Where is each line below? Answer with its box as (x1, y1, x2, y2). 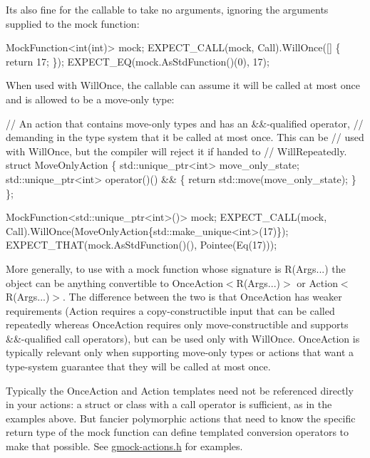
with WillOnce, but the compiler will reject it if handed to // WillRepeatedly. (6, 143, 347, 158)
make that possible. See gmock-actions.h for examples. (6, 439, 243, 454)
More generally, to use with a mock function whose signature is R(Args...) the (6, 261, 346, 276)
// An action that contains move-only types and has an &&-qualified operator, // (6, 115, 364, 130)
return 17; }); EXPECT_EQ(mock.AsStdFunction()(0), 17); (6, 53, 269, 68)
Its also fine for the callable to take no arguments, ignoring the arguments (6, 2, 329, 16)
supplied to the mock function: (6, 16, 140, 31)
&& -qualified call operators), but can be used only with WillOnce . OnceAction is (6, 331, 360, 345)
